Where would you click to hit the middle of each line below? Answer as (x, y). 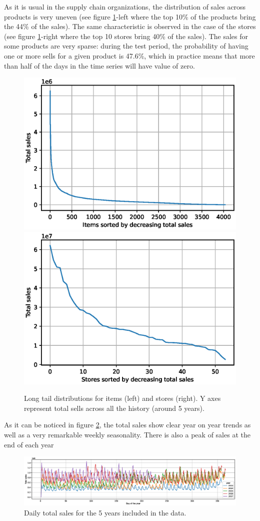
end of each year (29, 444)
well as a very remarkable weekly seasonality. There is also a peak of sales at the (127, 434)
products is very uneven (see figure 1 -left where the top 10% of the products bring (130, 16)
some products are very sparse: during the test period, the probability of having (126, 46)
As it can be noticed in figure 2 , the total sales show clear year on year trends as (127, 425)
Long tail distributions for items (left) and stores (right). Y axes (122, 398)
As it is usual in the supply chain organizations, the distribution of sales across (125, 7)
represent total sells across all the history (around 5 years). (114, 408)
